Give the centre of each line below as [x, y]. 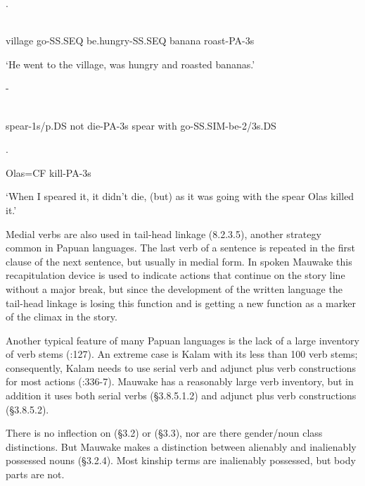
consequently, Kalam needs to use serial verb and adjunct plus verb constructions [181, 367]
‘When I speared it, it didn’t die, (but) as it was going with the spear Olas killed [180, 196]
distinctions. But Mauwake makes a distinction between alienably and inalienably [181, 446]
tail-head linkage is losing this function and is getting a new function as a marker [181, 303]
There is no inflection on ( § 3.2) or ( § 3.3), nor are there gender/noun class [164, 433]
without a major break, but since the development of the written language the [174, 288]
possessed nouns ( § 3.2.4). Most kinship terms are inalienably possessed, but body [181, 460]
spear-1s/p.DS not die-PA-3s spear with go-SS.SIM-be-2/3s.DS [141, 125]
